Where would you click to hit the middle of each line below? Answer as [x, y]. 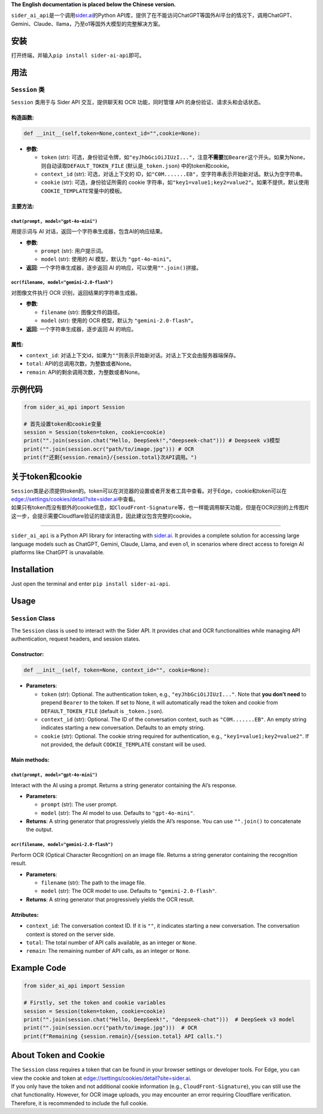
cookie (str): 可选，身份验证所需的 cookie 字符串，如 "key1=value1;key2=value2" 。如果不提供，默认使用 [175, 182]
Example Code [39, 968]
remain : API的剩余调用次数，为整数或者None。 [85, 372]
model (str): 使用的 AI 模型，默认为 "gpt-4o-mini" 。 [108, 259]
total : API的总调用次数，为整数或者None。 [80, 364]
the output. [39, 829]
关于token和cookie [47, 476]
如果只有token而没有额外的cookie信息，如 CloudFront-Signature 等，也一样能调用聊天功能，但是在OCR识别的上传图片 [160, 508]
